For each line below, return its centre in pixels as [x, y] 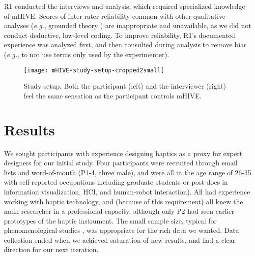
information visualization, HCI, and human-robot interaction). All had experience [127, 191]
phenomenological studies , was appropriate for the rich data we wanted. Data [122, 230]
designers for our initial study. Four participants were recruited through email [121, 163]
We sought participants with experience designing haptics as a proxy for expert [123, 153]
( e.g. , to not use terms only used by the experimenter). [87, 54]
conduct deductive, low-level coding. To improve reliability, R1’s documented [120, 35]
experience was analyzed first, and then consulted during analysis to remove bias [125, 45]
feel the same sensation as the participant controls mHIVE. [113, 95]
